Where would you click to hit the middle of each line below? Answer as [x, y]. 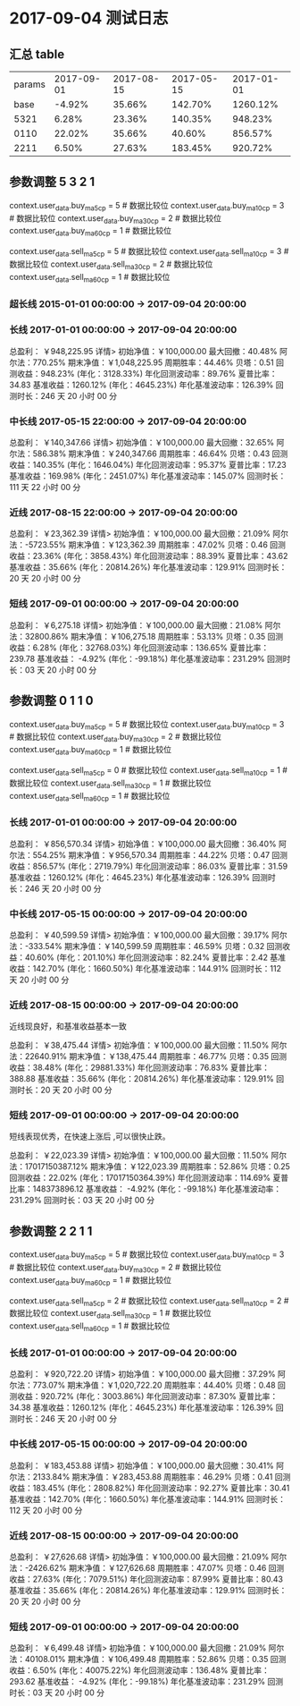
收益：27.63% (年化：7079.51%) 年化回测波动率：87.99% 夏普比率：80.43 [146, 1579]
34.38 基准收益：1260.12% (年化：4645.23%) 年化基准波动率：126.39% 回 [146, 1408]
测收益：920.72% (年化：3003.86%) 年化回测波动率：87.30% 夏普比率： [144, 1396]
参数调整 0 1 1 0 [51, 701]
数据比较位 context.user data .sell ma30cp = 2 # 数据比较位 [111, 265]
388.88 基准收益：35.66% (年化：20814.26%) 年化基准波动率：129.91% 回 [146, 1079]
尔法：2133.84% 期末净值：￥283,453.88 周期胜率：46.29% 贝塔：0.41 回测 [150, 1476]
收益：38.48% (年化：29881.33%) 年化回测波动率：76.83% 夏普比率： [140, 1068]
